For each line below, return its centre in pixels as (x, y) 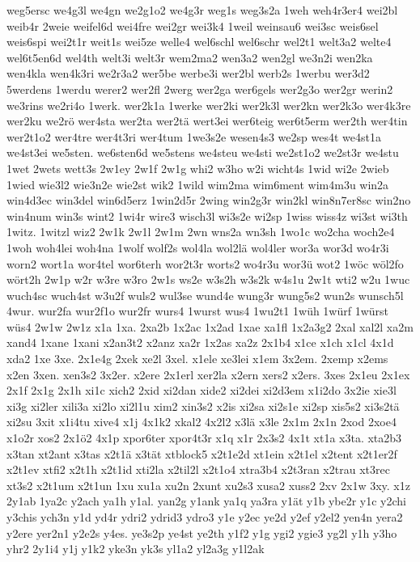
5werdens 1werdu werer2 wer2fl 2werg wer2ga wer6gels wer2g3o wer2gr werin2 (200, 89)
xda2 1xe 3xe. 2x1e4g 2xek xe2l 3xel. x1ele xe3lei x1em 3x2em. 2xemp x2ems (197, 359)
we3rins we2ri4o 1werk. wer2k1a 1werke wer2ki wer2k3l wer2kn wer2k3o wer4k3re (209, 105)
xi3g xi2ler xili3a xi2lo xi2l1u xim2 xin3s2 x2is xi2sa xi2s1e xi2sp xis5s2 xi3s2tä (203, 406)
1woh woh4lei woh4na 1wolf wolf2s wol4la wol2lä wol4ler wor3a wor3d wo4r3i (198, 247)
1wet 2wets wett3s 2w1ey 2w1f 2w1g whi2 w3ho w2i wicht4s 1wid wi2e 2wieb (198, 168)
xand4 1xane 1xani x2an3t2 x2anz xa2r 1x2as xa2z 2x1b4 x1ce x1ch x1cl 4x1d (200, 342)
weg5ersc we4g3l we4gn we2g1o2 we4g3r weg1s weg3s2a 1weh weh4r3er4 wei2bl (202, 10)
